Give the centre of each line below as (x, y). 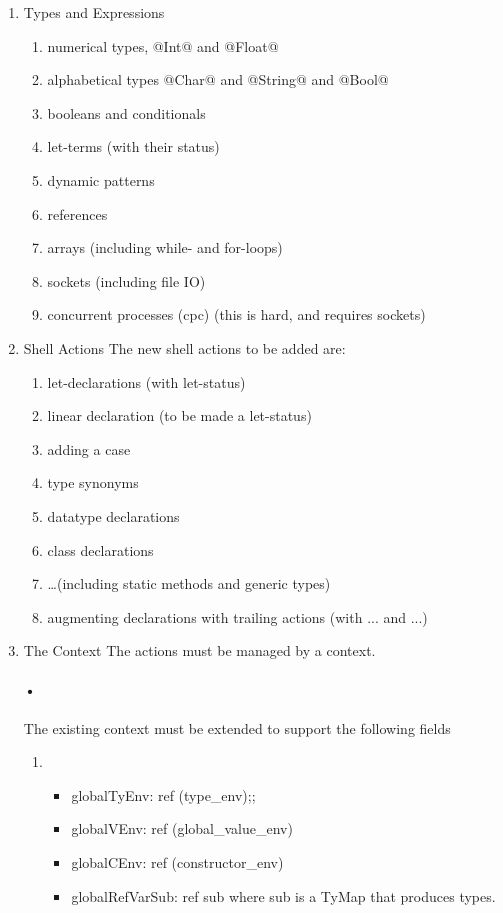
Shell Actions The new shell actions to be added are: (184, 347)
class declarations (100, 549)
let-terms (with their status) (133, 146)
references (77, 213)
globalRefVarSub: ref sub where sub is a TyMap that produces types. (283, 895)
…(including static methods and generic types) (189, 583)
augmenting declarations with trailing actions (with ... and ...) (237, 616)
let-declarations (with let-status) (146, 381)
